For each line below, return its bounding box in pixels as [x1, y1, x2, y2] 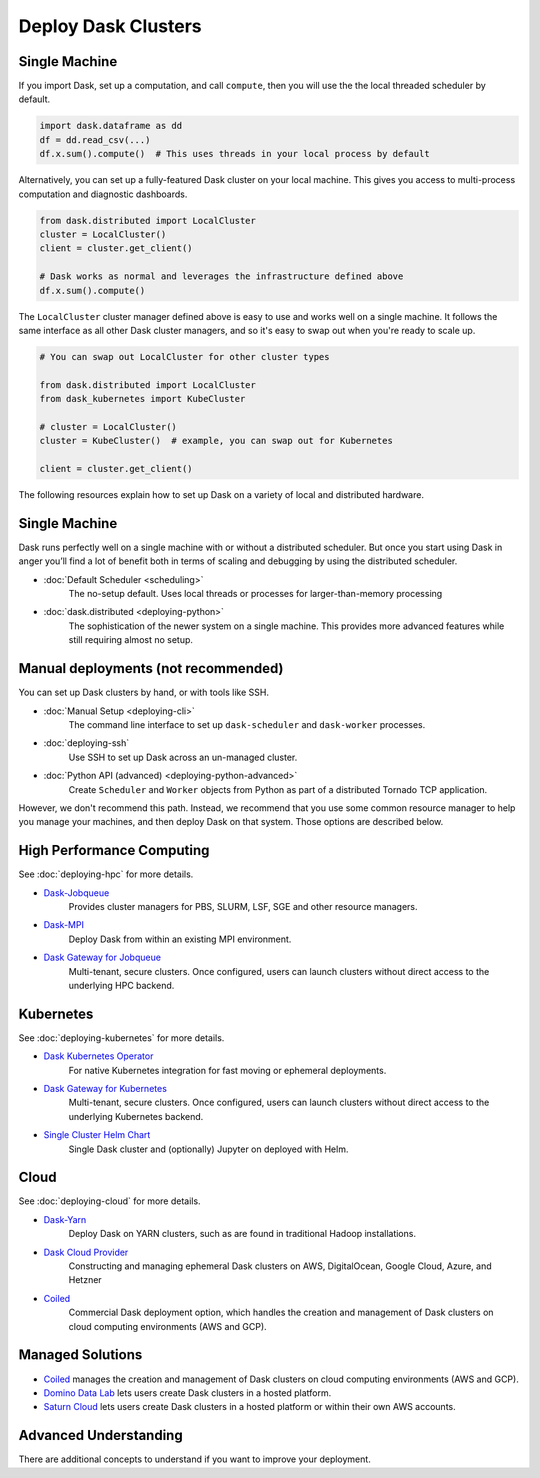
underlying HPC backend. [68, 979, 175, 991]
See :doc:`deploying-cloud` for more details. [18, 1195, 201, 1207]
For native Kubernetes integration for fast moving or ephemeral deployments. [68, 1064, 387, 1076]
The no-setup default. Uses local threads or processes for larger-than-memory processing [68, 588, 443, 600]
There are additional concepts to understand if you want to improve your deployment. [18, 1453, 372, 1465]
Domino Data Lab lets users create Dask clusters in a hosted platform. [43, 1386, 332, 1399]
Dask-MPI [43, 919, 85, 931]
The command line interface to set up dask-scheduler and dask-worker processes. [68, 718, 426, 730]
